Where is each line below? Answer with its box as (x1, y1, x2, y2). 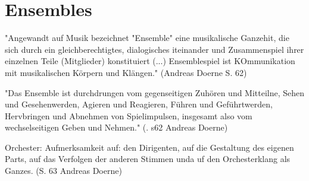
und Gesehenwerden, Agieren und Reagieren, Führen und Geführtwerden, (5, 98, 273, 110)
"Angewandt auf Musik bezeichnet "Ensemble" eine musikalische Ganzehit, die (5, 31, 289, 44)
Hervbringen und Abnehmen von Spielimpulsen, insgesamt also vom (5, 109, 252, 122)
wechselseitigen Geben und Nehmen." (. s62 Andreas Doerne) (5, 121, 228, 134)
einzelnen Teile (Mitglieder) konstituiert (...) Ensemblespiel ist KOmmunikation (5, 55, 295, 67)
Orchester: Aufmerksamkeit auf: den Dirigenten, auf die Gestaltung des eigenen (5, 141, 294, 153)
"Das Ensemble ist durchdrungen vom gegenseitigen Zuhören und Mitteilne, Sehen (5, 86, 305, 99)
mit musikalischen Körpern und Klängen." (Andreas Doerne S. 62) (5, 66, 247, 78)
